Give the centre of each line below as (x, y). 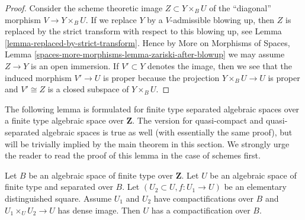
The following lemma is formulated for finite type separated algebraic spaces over (152, 109)
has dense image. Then (99, 210)
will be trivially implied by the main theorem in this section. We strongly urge (147, 143)
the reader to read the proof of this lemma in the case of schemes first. (133, 155)
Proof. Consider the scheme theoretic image (84, 8)
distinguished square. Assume (58, 198)
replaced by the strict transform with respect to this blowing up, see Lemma (143, 31)
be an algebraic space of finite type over (101, 175)
